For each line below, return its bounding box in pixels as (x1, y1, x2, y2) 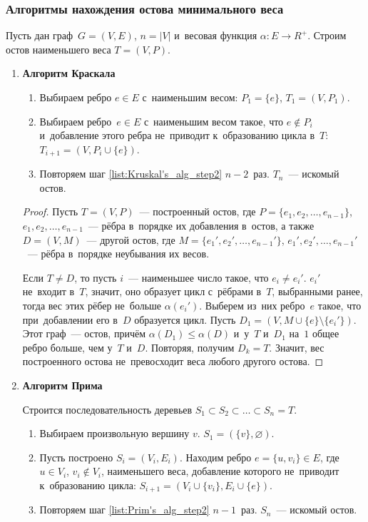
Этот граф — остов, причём (22, 326, 146, 341)
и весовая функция (174, 28, 257, 43)
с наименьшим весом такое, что (143, 113, 284, 128)
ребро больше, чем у (22, 339, 113, 354)
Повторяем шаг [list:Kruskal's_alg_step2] (39, 166, 223, 181)
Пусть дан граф (6, 28, 73, 43)
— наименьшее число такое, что (128, 270, 269, 285)
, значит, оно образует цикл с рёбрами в (85, 284, 262, 299)
